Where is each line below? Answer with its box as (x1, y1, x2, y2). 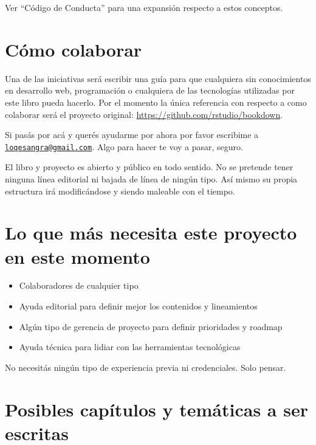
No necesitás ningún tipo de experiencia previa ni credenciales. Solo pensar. (5, 360, 286, 373)
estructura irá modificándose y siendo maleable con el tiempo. (5, 184, 235, 197)
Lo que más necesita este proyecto (5, 220, 297, 245)
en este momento (5, 244, 150, 269)
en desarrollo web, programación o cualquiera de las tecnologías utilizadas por (5, 84, 295, 97)
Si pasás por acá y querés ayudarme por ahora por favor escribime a (5, 128, 259, 141)
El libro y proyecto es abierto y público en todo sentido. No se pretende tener (5, 160, 294, 173)
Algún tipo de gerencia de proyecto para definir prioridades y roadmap (19, 320, 283, 333)
